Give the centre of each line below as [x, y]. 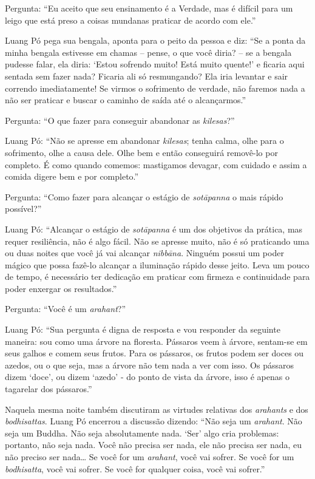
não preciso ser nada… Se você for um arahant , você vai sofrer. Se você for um [150, 457]
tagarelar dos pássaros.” [49, 389]
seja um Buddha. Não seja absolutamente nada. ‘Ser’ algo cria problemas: [142, 433]
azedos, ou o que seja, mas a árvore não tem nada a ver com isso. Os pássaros [149, 365]
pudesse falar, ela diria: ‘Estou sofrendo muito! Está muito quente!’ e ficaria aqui [155, 64]
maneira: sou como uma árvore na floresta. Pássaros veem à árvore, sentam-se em [156, 341]
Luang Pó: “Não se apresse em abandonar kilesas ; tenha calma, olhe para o [144, 141]
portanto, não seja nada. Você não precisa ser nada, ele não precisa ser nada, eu [154, 445]
